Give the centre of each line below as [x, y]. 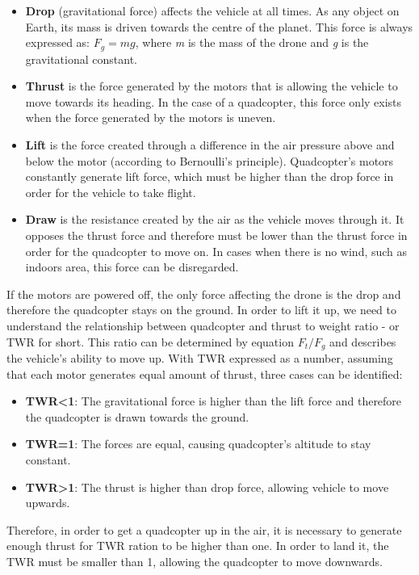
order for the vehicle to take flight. [111, 192]
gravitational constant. [81, 59]
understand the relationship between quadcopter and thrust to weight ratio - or [203, 325]
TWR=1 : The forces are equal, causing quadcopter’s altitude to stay [198, 444]
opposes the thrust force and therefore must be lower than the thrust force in [216, 235]
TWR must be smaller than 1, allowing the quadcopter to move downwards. [195, 561]
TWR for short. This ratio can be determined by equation [150, 341]
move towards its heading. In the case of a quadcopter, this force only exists [214, 101]
